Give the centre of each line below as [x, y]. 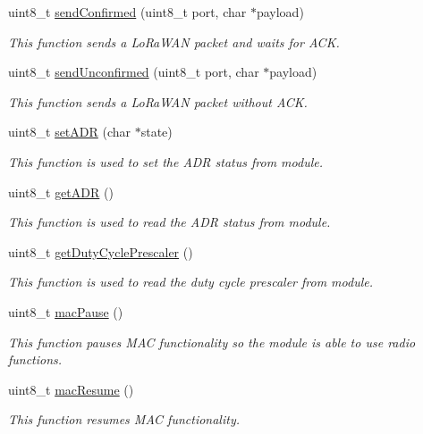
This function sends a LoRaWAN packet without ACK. [158, 101]
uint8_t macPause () [66, 311]
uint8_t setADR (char [70, 132]
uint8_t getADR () [61, 192]
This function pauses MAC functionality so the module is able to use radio [212, 342]
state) [157, 132]
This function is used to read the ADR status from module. [169, 222]
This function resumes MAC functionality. [124, 419]
